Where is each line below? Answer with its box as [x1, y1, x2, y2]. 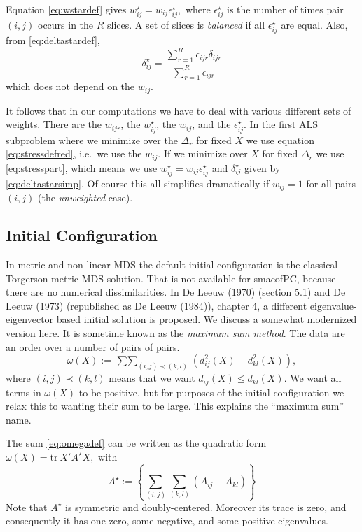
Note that [6, 499, 48, 514]
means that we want [109, 371, 195, 385]
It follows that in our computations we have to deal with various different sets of [6, 103, 351, 117]
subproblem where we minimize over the [6, 132, 178, 147]
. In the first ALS [244, 117, 319, 131]
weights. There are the [6, 117, 102, 131]
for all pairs [306, 175, 356, 190]
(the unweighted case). [37, 190, 133, 205]
